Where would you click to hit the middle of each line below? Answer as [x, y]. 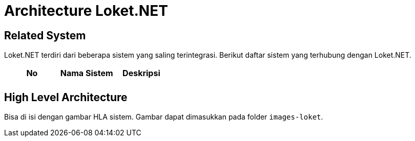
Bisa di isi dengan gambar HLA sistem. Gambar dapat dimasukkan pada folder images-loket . [164, 117]
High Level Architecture [66, 97]
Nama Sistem [87, 73]
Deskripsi [141, 73]
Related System [45, 35]
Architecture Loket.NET [86, 11]
